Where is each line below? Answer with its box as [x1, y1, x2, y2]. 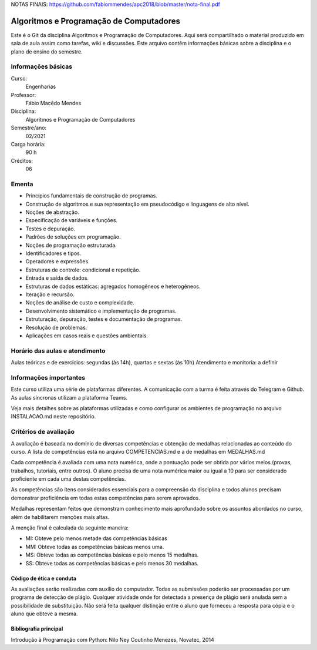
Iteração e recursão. [25, 291, 75, 298]
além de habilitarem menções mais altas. [11, 513, 110, 520]
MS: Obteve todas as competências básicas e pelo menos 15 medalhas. [25, 551, 199, 558]
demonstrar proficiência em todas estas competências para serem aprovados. [11, 494, 200, 501]
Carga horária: [11, 140, 46, 148]
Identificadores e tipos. [25, 250, 82, 257]
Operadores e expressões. [25, 258, 90, 265]
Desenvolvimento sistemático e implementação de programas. [25, 307, 177, 314]
